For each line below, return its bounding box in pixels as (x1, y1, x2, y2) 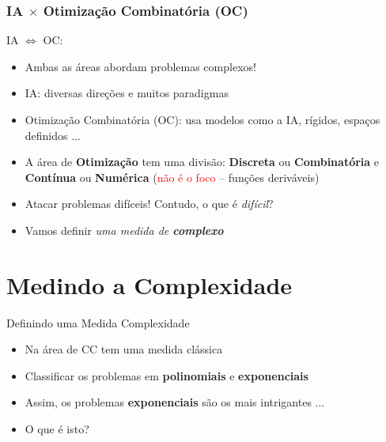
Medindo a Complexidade (6, 268, 293, 300)
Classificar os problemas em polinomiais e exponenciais (25, 367, 308, 383)
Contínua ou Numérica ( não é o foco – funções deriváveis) (25, 168, 320, 185)
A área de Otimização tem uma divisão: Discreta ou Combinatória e (25, 153, 380, 170)
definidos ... (25, 127, 81, 143)
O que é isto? (25, 421, 89, 437)
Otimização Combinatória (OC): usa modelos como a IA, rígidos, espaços (25, 111, 380, 127)
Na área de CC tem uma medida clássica (25, 341, 223, 357)
